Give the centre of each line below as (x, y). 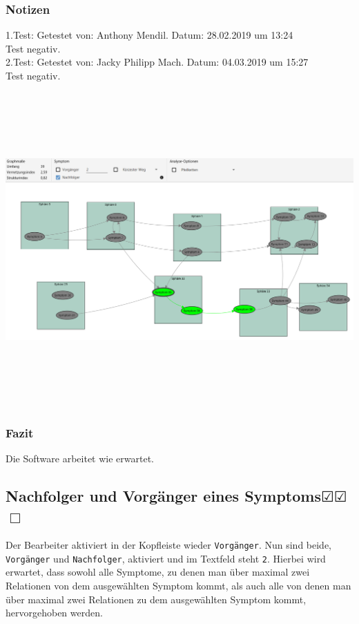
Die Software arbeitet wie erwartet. (80, 458)
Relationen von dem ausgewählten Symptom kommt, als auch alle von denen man (178, 586)
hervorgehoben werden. (54, 613)
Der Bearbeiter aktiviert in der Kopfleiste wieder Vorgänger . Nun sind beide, (169, 545)
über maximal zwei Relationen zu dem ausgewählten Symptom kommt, (156, 599)
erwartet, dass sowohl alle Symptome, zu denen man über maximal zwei (158, 572)
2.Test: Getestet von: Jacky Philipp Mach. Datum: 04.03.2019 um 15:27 (157, 62)
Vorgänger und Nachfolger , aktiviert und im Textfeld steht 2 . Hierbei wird (166, 558)
